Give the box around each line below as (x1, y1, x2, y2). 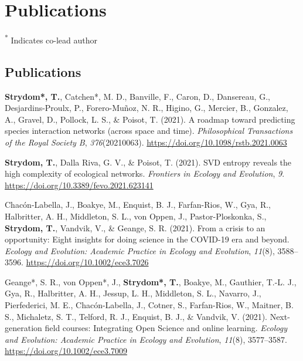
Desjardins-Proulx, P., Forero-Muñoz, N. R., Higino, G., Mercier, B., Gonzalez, (5, 102, 288, 114)
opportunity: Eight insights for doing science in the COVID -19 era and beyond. (5, 233, 290, 245)
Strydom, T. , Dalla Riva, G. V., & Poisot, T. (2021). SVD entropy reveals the (5, 156, 292, 168)
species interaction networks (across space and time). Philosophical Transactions (5, 124, 293, 137)
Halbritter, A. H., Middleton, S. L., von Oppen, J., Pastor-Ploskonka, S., (5, 210, 267, 222)
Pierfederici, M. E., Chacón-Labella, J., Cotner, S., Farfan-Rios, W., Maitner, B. (5, 299, 294, 311)
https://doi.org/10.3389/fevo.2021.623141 (5, 178, 154, 191)
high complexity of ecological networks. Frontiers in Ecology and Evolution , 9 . (5, 167, 285, 180)
